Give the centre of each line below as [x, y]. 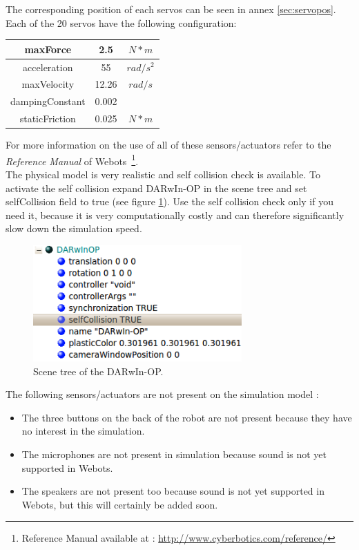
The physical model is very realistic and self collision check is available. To [163, 174]
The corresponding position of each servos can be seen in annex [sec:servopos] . [171, 9]
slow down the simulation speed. [74, 228]
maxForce [48, 49]
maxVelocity [48, 84]
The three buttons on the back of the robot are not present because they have [187, 417]
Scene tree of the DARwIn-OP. [98, 371]
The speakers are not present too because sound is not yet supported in [173, 491]
